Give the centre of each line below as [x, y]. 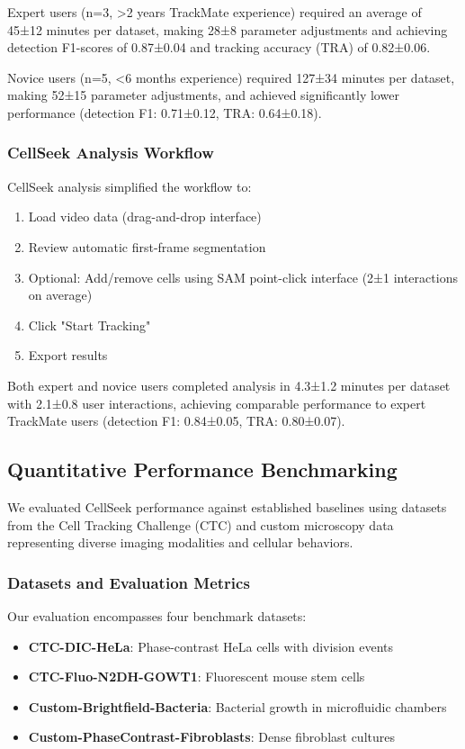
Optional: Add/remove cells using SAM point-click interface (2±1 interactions [243, 277]
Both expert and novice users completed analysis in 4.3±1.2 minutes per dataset [229, 385]
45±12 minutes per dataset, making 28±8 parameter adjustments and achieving [228, 29]
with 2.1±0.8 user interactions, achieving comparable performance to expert [217, 403]
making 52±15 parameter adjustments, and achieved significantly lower [203, 95]
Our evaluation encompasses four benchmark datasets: [157, 615]
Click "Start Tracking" [89, 325]
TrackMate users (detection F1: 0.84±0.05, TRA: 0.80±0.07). [176, 421]
